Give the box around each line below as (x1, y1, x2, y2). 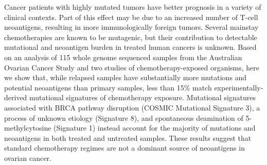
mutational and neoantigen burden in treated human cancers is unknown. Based (4, 42, 257, 52)
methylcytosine (4, 122, 51, 133)
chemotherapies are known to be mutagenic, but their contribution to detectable (4, 31, 257, 42)
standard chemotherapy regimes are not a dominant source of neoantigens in (4, 142, 245, 153)
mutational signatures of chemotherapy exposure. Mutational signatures (29, 92, 256, 103)
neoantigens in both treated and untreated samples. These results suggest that (4, 132, 252, 143)
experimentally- (214, 82, 263, 93)
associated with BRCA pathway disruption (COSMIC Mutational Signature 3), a (4, 102, 260, 113)
